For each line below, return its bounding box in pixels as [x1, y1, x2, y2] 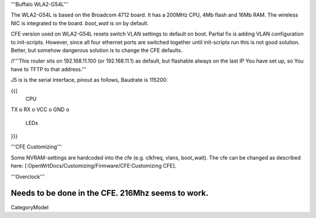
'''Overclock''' [11, 173, 45, 180]
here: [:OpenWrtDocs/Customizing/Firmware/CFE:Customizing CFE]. [11, 162, 177, 169]
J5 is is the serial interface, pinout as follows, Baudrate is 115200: [11, 77, 168, 84]
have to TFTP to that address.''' [11, 65, 87, 72]
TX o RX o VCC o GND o [11, 106, 70, 113]
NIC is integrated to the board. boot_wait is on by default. [11, 19, 149, 26]
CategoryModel [11, 203, 49, 210]
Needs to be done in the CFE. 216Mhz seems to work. [11, 188, 209, 198]
